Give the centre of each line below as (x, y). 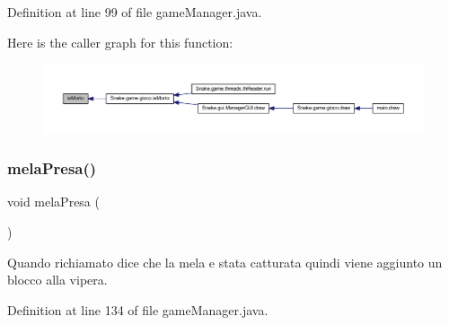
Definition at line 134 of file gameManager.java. (138, 309)
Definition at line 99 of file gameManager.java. (135, 12)
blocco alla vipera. (57, 280)
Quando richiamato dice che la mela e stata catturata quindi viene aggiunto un (225, 262)
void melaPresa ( (53, 202)
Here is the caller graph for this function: (120, 42)
